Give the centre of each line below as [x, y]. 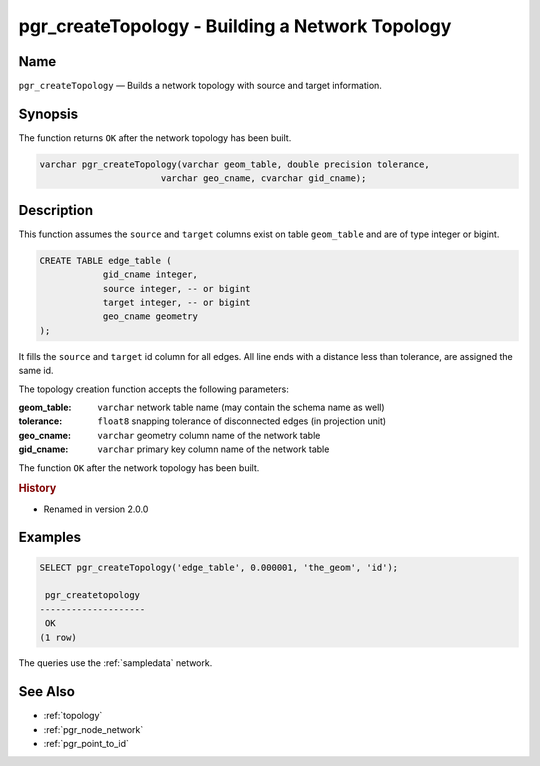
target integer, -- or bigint [176, 302]
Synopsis [48, 113]
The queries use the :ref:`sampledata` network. [115, 663]
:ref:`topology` [73, 716]
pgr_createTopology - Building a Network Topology [235, 26]
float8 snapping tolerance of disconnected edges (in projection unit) [242, 421]
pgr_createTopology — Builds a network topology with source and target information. [200, 86]
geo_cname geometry [150, 316]
